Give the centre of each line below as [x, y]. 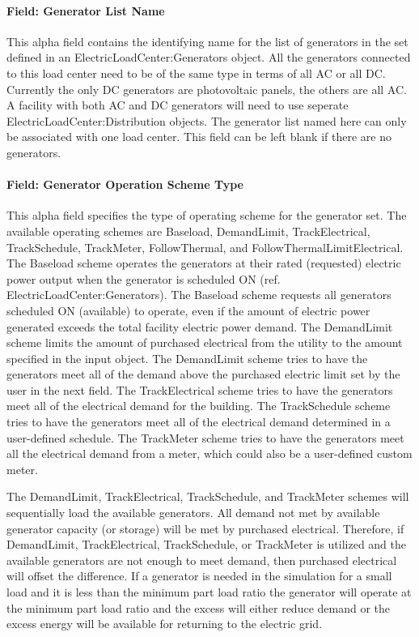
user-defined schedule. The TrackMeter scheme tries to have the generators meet [205, 437]
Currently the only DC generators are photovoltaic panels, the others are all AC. [207, 89]
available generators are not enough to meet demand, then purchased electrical [202, 560]
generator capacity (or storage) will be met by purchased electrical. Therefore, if [205, 528]
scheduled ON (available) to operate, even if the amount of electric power [188, 310]
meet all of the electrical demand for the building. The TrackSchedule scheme [199, 406]
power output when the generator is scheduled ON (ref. [144, 278]
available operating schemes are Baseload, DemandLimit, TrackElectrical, [188, 231]
